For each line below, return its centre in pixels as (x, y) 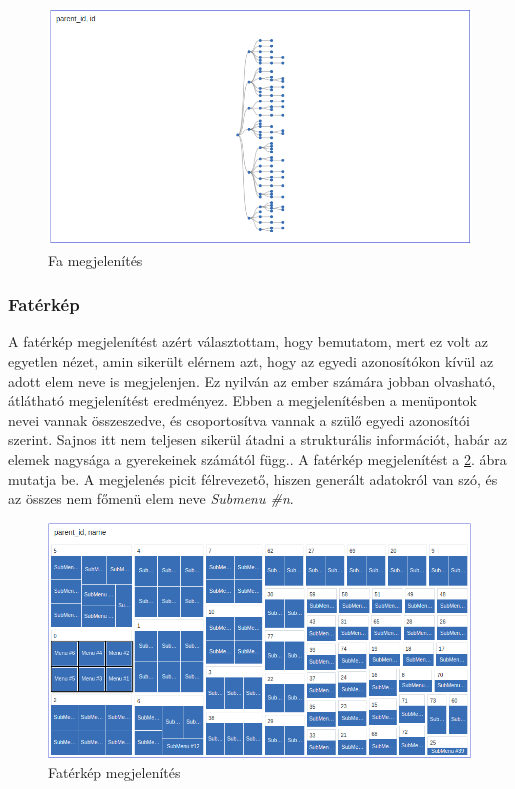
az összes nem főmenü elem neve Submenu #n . (151, 498)
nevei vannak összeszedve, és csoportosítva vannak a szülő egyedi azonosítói (239, 419)
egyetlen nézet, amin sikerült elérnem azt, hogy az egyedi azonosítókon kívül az (251, 360)
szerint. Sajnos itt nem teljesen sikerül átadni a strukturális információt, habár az (258, 439)
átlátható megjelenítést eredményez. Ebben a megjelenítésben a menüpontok (242, 400)
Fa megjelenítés (95, 259)
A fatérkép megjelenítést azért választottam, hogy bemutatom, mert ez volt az (248, 341)
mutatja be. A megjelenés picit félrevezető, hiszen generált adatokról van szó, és (253, 478)
